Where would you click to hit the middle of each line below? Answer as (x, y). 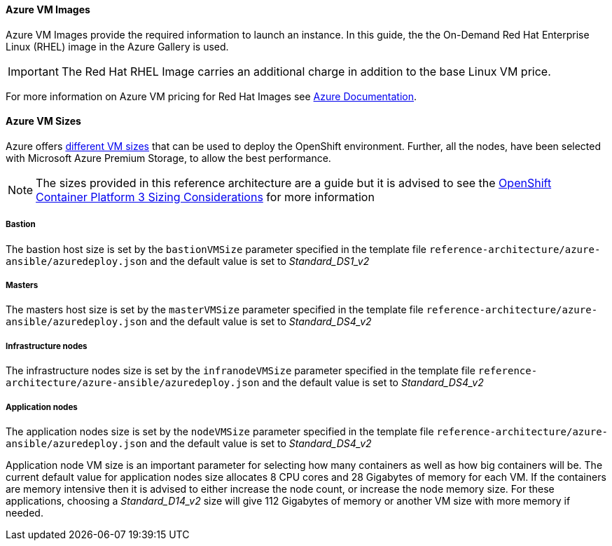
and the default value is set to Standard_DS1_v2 (260, 261)
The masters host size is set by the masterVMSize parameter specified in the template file (215, 310)
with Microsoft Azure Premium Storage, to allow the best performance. (168, 158)
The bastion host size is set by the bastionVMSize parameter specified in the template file (216, 249)
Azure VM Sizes (43, 121)
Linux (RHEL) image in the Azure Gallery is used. (117, 46)
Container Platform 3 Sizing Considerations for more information (205, 197)
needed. (25, 512)
